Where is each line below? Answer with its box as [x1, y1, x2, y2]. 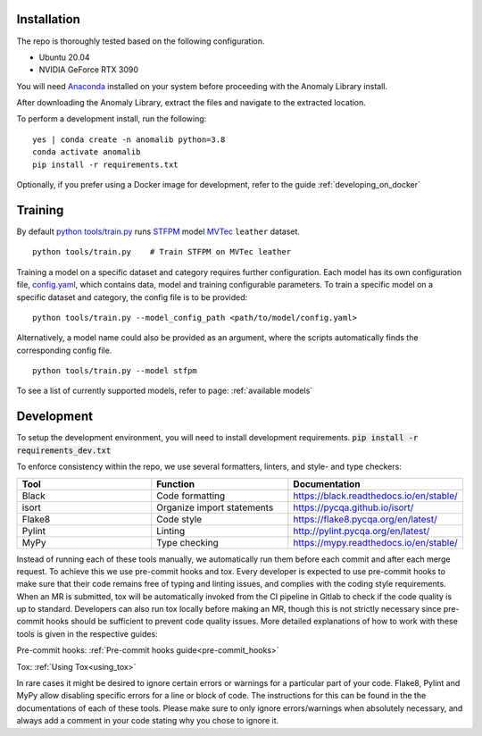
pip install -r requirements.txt [32, 159, 179, 170]
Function [156, 478, 195, 490]
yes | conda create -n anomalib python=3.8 [32, 134, 226, 145]
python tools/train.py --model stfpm [32, 366, 198, 376]
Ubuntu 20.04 [38, 52, 90, 63]
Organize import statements [156, 501, 274, 514]
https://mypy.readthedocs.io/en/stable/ [293, 536, 459, 548]
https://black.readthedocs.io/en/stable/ [293, 489, 459, 502]
